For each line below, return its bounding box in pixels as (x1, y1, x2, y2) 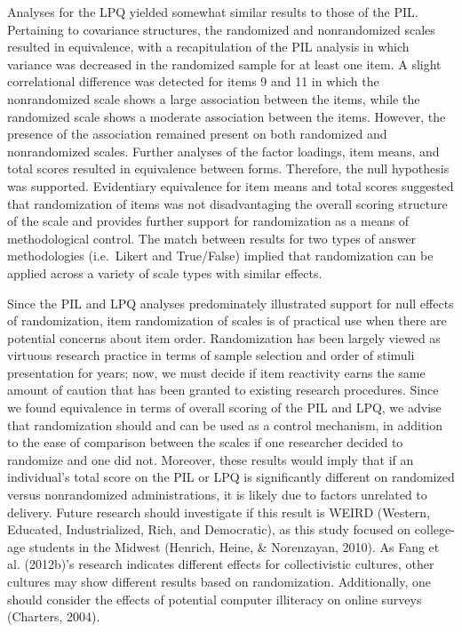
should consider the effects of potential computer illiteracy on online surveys (7, 589, 422, 608)
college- (414, 520, 455, 539)
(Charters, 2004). (7, 607, 100, 626)
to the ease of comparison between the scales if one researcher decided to (7, 433, 403, 452)
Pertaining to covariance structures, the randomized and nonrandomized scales (7, 20, 435, 38)
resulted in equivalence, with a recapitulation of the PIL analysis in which (7, 37, 410, 56)
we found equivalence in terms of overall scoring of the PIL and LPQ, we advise (7, 398, 442, 417)
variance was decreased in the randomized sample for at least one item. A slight (7, 54, 442, 73)
